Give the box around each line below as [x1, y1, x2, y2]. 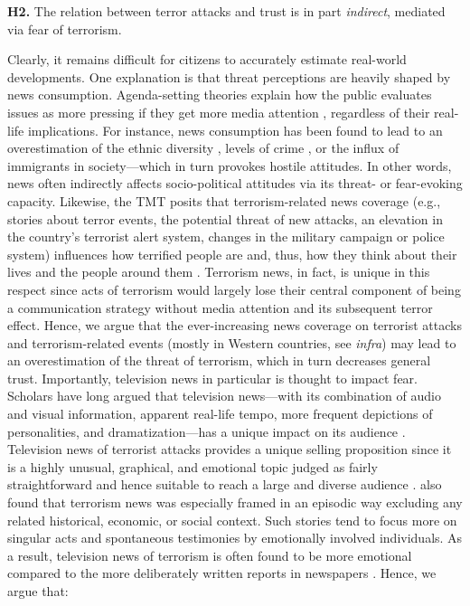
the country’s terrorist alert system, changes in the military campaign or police [7, 227, 445, 246]
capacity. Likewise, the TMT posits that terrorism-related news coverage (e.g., [7, 191, 441, 210]
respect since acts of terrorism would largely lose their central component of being [7, 279, 461, 298]
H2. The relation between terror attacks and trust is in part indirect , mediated [7, 2, 446, 20]
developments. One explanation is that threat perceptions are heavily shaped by [7, 67, 451, 86]
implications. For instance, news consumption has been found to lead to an [27, 120, 443, 139]
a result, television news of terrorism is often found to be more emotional [7, 545, 412, 564]
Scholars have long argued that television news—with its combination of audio [7, 386, 441, 405]
